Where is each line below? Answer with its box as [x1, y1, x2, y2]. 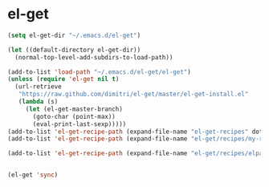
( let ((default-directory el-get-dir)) [7, 46, 141, 54]
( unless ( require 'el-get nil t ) [7, 75, 120, 83]
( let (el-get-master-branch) [25, 105, 124, 113]
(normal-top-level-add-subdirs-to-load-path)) [14, 53, 173, 61]
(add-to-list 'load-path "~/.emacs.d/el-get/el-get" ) [7, 67, 192, 76]
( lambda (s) [18, 98, 59, 106]
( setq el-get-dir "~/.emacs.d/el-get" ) [7, 31, 141, 39]
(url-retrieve [14, 83, 62, 91]
